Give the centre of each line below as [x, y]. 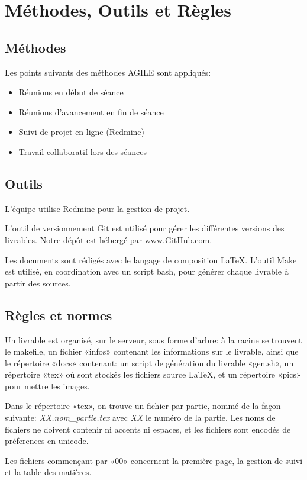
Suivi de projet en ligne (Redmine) [81, 132]
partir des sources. [38, 283]
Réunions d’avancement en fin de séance [91, 112]
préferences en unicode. [47, 441]
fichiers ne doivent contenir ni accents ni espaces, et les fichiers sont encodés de [148, 429]
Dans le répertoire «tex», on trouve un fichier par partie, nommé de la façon [143, 406]
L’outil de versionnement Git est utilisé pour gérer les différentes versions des [145, 228]
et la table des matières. [48, 472]
